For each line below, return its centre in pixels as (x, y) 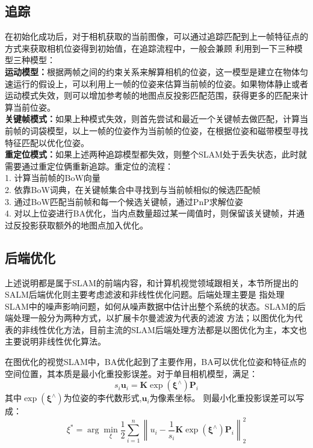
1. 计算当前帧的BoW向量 (53, 178)
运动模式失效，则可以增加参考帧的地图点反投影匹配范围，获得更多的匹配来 (152, 95)
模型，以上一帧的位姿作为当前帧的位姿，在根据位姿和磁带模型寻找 (177, 130)
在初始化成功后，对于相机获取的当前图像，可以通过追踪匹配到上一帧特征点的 (156, 36)
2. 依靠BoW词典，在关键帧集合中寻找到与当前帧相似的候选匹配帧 (133, 189)
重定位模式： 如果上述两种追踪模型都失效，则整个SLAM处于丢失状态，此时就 (156, 154)
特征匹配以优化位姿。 (47, 142)
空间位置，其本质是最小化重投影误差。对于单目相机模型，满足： (131, 373)
